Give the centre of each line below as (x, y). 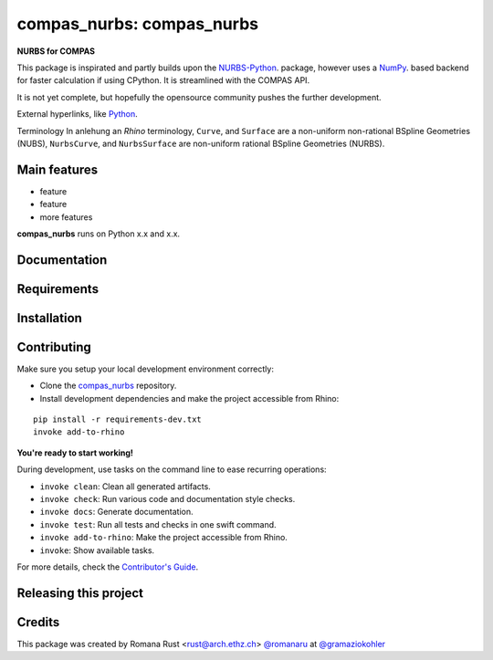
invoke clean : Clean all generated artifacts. (126, 486)
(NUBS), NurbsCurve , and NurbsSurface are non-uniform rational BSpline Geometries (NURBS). (201, 143)
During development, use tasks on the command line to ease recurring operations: (172, 469)
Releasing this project (80, 593)
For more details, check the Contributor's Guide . (108, 567)
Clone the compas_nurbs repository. (108, 386)
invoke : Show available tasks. (97, 550)
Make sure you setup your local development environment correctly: (145, 369)
